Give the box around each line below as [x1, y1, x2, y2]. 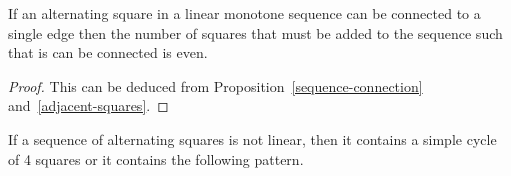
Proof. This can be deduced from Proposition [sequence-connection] [8, 75, 423, 96]
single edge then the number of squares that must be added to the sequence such [8, 22, 503, 43]
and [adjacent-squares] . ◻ [8, 95, 169, 116]
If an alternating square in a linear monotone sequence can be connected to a [8, 3, 481, 23]
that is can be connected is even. [8, 42, 208, 63]
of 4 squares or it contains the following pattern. [8, 148, 304, 169]
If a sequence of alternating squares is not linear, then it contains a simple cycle [8, 128, 497, 149]
